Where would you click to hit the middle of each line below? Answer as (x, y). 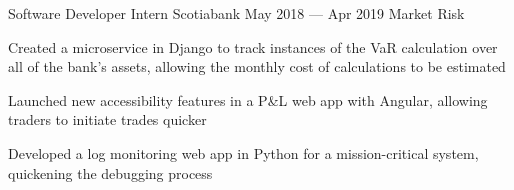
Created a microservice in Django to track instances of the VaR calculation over (253, 46)
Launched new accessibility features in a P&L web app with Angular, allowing (248, 99)
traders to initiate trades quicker (107, 119)
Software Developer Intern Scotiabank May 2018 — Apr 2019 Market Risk (236, 13)
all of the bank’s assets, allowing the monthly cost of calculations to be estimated (257, 66)
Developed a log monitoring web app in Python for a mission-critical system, (243, 152)
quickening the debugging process (110, 172)
